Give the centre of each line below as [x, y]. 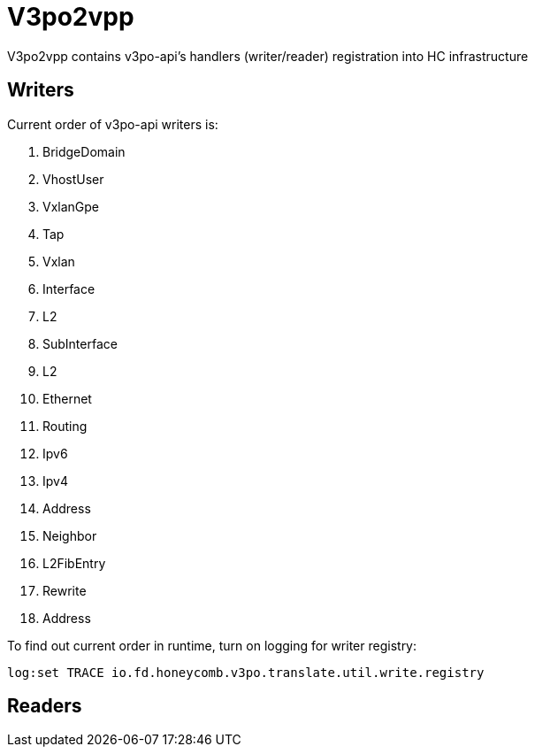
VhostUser [73, 179]
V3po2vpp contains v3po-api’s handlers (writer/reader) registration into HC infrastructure [268, 56]
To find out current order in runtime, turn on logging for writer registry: [212, 645]
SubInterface [80, 343]
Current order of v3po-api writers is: [113, 124]
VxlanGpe [71, 206]
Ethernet [67, 398]
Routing [65, 426]
